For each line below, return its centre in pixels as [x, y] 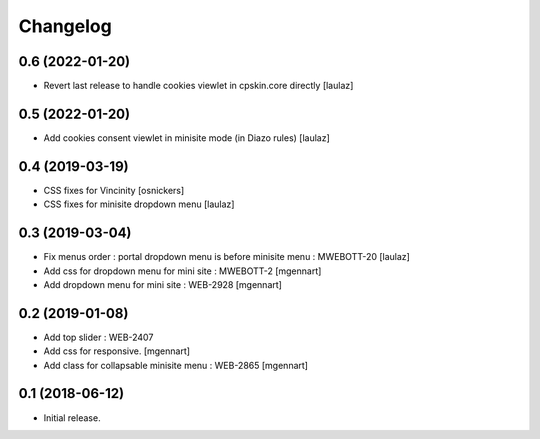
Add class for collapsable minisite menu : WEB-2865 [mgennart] [176, 365]
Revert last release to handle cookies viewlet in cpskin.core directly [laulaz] [198, 86]
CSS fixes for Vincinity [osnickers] [114, 190]
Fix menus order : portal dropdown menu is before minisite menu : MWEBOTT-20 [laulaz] [226, 257]
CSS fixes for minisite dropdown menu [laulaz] [139, 204]
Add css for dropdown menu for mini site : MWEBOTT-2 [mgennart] [182, 271]
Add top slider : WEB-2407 [98, 337]
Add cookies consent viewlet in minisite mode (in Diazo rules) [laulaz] [186, 137]
